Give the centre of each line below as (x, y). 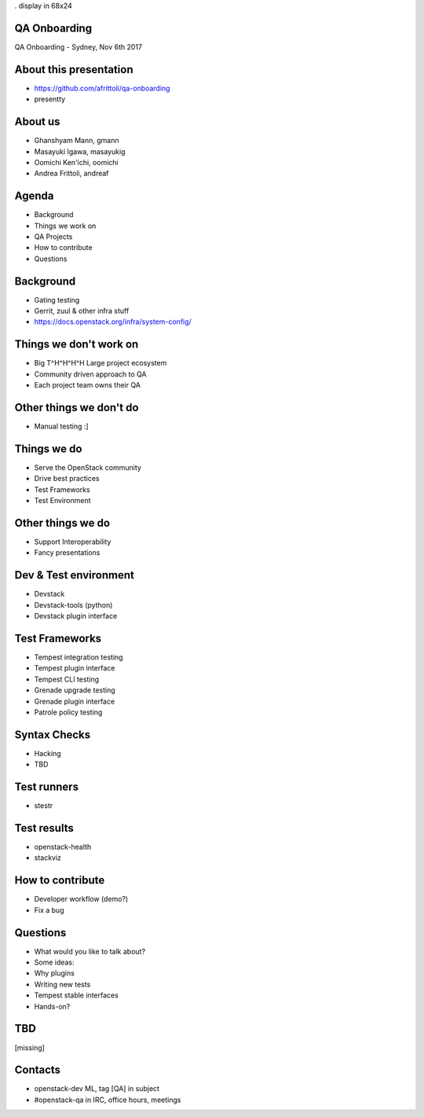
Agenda (34, 196)
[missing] (29, 1047)
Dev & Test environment (75, 575)
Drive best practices (67, 479)
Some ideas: (54, 962)
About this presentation (74, 70)
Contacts (38, 1070)
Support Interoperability (73, 542)
